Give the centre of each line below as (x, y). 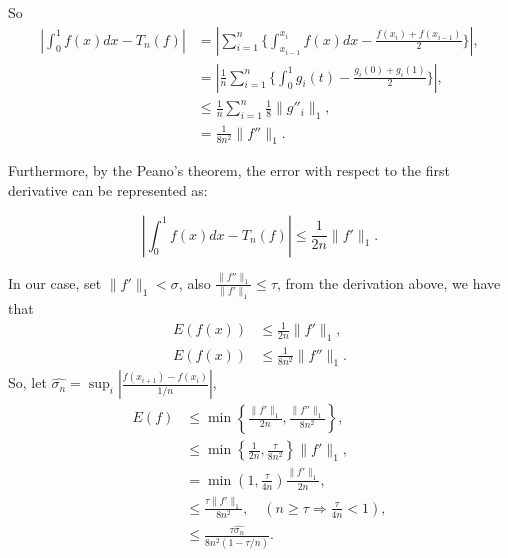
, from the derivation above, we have (389, 282)
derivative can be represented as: (108, 189)
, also (194, 282)
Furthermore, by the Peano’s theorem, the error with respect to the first (229, 170)
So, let (27, 382)
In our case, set (55, 282)
